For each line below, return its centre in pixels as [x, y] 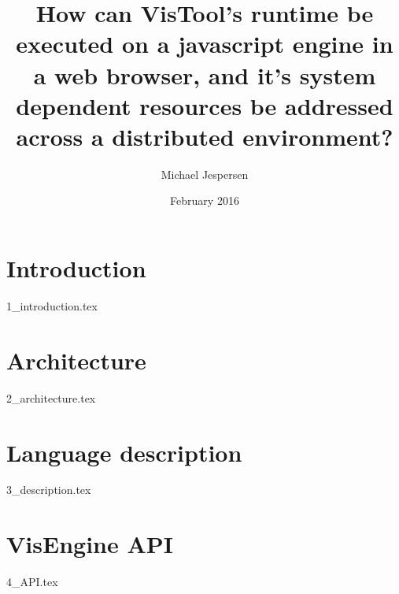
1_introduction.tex [52, 306]
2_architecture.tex [51, 397]
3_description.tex [49, 490]
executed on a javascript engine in [205, 44]
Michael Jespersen [205, 174]
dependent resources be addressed [205, 105]
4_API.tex [32, 582]
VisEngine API [90, 544]
